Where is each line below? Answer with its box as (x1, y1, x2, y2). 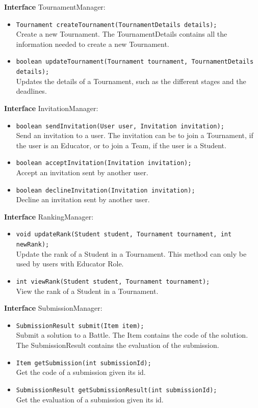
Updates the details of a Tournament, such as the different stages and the (16, 75, 246, 86)
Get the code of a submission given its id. (16, 367, 146, 377)
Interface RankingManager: (4, 211, 94, 222)
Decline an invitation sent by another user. (16, 194, 150, 205)
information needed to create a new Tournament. (16, 38, 169, 49)
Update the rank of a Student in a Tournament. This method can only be (16, 248, 247, 259)
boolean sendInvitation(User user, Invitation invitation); (16, 122, 224, 130)
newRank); (16, 241, 49, 249)
